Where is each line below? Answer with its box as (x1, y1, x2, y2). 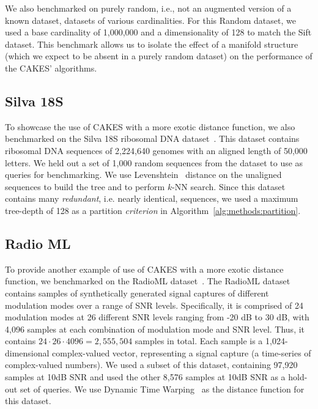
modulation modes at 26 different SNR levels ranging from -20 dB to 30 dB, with (5, 311, 309, 323)
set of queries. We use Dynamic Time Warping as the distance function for (20, 382, 305, 395)
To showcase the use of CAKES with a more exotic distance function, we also (5, 120, 295, 133)
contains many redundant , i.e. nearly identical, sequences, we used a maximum (5, 192, 298, 205)
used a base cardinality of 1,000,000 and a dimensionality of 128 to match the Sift (5, 26, 312, 39)
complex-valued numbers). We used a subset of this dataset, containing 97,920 (5, 358, 298, 371)
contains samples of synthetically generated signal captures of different (5, 286, 269, 299)
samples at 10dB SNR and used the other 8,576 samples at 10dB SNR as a (5, 370, 286, 383)
